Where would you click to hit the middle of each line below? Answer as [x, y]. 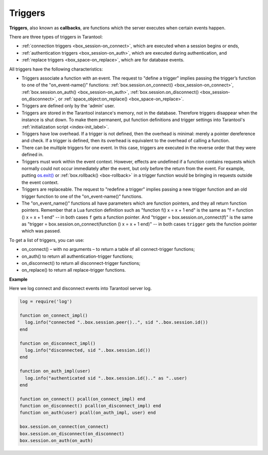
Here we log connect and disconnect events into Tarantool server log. [80, 289]
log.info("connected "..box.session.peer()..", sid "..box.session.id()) [117, 322]
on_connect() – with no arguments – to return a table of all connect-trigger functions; [108, 249]
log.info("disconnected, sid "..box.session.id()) [88, 350]
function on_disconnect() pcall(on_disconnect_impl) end [90, 406]
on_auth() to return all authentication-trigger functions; [77, 256]
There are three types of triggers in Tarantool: [56, 37]
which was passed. [41, 231]
